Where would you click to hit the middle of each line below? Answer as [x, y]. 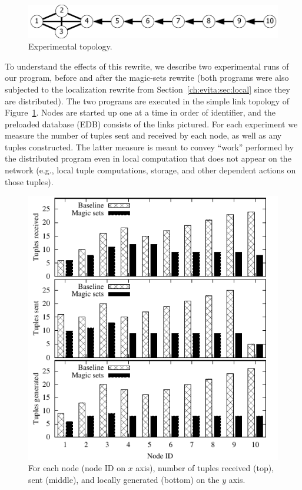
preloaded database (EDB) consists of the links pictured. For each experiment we [151, 124]
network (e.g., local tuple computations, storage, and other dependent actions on [150, 170]
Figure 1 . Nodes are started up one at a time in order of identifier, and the [140, 112]
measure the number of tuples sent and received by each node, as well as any [143, 135]
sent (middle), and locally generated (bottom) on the [124, 479]
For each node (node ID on [77, 468]
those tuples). [29, 181]
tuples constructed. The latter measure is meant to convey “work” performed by [149, 147]
